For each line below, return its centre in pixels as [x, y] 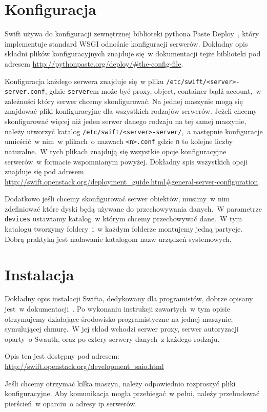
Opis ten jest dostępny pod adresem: [62, 356]
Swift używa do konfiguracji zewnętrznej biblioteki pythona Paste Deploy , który [132, 34]
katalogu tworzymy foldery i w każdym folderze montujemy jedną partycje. [124, 229]
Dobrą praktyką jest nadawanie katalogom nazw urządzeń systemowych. [118, 239]
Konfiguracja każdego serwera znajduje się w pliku [84, 81]
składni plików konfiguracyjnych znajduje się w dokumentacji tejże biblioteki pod [133, 54]
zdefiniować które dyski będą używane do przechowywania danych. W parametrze [133, 208]
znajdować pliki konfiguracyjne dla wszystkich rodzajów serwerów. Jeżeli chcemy [131, 111]
